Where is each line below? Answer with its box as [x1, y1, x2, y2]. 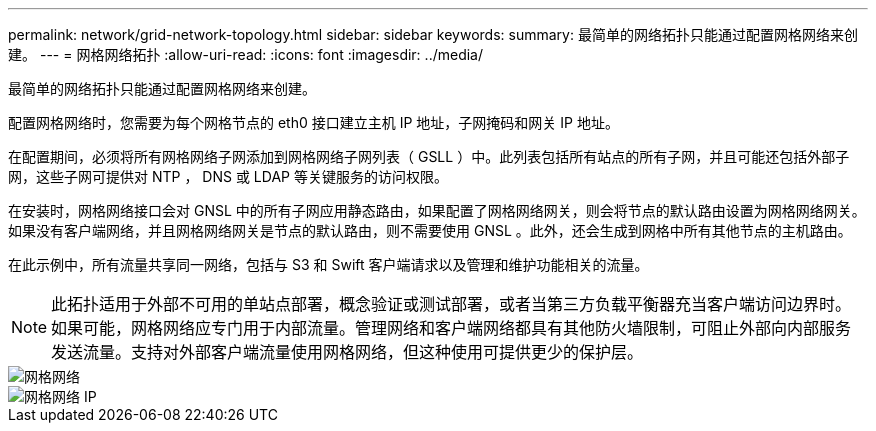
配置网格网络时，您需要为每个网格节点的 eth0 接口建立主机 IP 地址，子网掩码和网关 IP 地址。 [8, 114, 619, 131]
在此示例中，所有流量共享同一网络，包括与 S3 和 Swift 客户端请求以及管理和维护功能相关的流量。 [8, 256, 649, 273]
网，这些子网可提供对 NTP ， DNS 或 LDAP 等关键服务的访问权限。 [8, 168, 448, 185]
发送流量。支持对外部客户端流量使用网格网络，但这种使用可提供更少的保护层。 [51, 342, 644, 362]
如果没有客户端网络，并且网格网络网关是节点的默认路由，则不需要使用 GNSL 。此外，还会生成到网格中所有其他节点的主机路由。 [8, 222, 852, 239]
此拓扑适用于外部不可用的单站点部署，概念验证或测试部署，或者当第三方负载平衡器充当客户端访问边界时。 [51, 294, 852, 314]
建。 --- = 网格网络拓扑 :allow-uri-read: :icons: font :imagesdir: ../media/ [8, 46, 484, 63]
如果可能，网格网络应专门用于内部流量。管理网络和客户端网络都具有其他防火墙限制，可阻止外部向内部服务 [51, 318, 852, 338]
